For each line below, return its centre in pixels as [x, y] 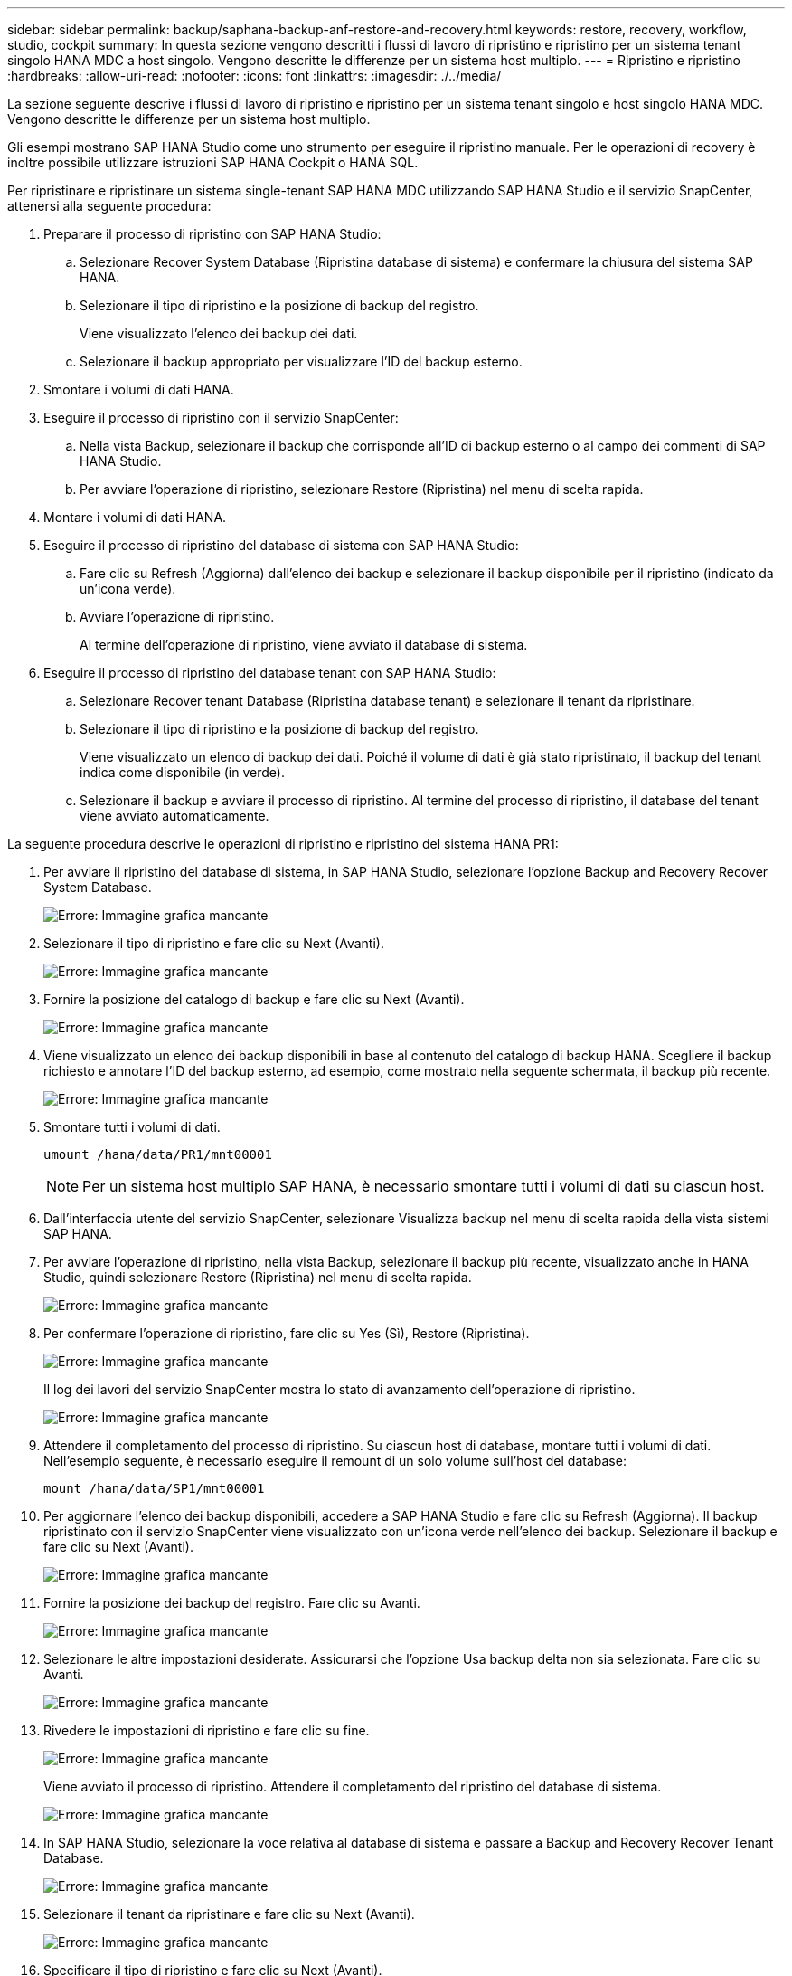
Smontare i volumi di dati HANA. [139, 389]
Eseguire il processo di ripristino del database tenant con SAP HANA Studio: [270, 673]
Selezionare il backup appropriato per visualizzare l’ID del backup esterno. [301, 361]
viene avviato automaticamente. [174, 816]
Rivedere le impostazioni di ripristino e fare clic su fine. [207, 1730]
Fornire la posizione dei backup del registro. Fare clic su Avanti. [232, 1603]
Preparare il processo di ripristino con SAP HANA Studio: [212, 234]
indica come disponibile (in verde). [182, 772]
